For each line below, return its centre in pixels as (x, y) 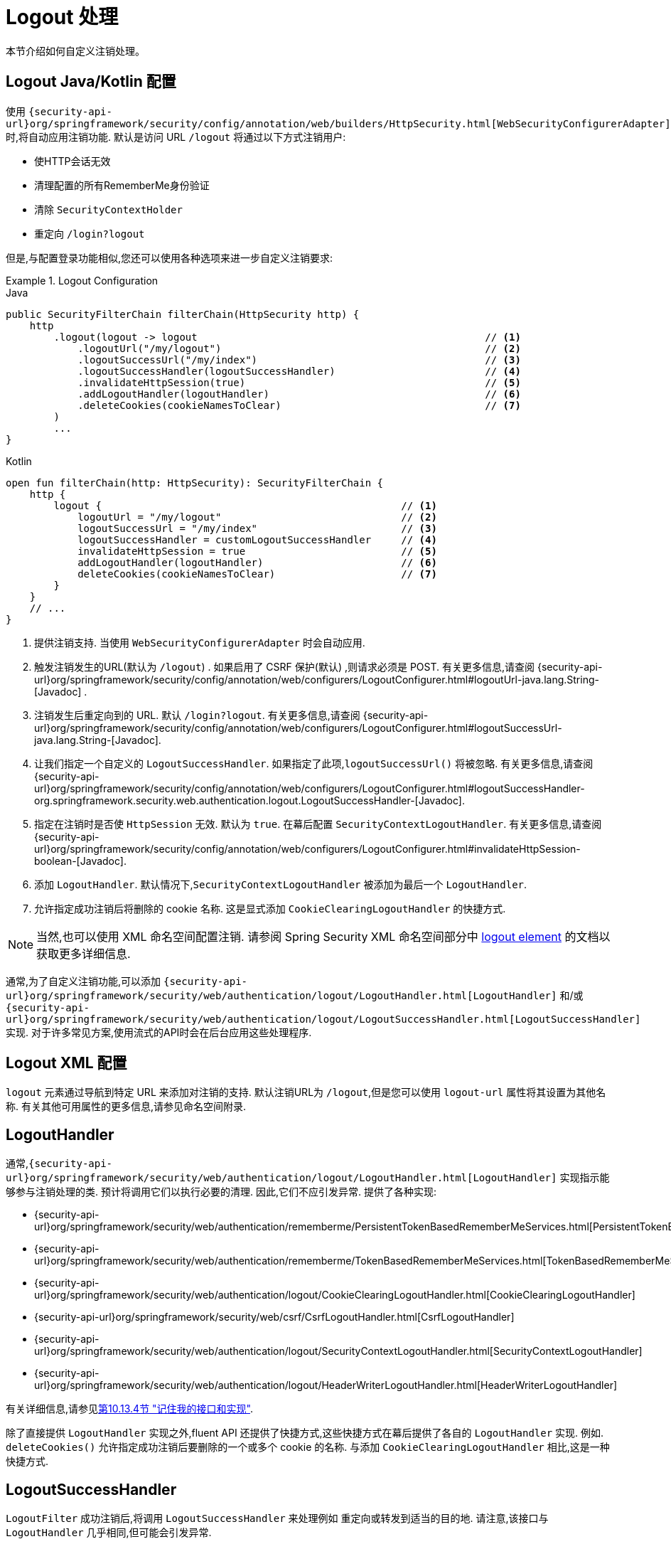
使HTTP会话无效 (73, 161)
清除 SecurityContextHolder (108, 209)
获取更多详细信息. (84, 953)
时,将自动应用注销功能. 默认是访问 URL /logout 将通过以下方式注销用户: (176, 137)
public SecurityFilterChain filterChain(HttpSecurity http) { (183, 314)
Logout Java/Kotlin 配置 (91, 82)
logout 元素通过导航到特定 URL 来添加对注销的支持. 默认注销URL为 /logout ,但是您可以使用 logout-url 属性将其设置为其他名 (306, 1092)
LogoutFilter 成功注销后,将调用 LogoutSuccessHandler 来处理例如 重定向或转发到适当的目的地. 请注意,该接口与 (277, 1518)
